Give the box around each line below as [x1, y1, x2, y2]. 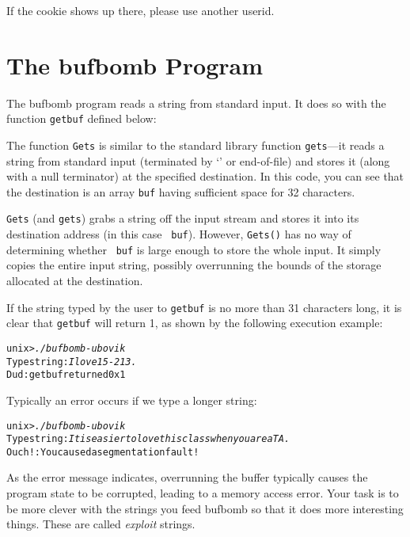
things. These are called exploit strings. [6, 516, 196, 532]
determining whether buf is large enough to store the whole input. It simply [6, 241, 382, 257]
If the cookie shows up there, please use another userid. [6, 2, 275, 18]
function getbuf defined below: [6, 110, 157, 127]
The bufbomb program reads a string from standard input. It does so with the [6, 94, 386, 111]
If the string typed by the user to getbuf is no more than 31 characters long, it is [6, 299, 402, 315]
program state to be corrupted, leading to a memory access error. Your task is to [6, 485, 399, 501]
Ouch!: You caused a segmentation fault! [6, 446, 199, 458]
